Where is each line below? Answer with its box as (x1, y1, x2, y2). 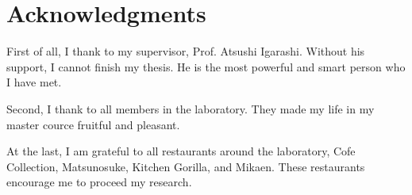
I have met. (6, 74, 62, 90)
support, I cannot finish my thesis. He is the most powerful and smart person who (6, 58, 406, 75)
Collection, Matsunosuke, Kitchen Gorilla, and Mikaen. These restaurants (6, 158, 365, 174)
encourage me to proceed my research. (6, 174, 192, 190)
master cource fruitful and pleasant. (6, 116, 180, 132)
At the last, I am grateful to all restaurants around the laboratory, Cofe (6, 143, 356, 159)
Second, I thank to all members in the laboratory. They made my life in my (6, 100, 375, 117)
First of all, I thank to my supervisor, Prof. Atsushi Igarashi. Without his (6, 43, 365, 59)
